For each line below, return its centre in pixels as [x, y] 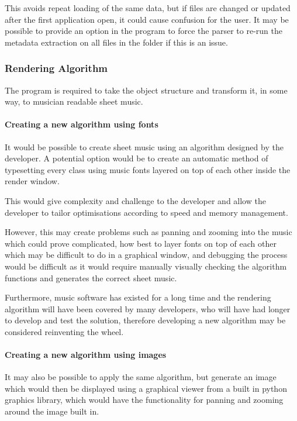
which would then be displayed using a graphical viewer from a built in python [146, 388]
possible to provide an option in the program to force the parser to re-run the [144, 31]
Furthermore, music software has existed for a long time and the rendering [138, 297]
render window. [32, 181]
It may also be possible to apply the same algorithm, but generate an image [141, 377]
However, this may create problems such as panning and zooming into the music [148, 232]
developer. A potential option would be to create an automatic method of [137, 158]
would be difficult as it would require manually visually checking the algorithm [146, 266]
